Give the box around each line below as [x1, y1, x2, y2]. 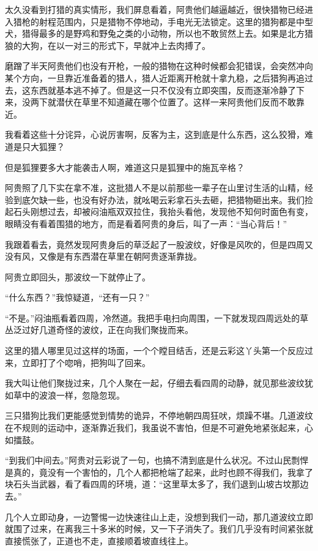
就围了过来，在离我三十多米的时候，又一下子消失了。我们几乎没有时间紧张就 [5, 522, 313, 535]
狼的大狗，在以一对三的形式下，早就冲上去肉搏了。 [5, 39, 210, 51]
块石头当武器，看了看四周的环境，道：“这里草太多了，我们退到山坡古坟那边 [5, 478, 309, 490]
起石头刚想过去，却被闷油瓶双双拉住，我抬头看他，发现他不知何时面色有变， [5, 205, 313, 218]
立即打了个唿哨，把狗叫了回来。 [21, 356, 150, 369]
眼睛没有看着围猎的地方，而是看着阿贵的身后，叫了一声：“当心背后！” [5, 217, 287, 230]
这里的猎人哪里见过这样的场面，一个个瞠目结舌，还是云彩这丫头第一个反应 [5, 344, 305, 357]
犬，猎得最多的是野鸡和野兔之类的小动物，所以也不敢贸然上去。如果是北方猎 [5, 27, 313, 40]
